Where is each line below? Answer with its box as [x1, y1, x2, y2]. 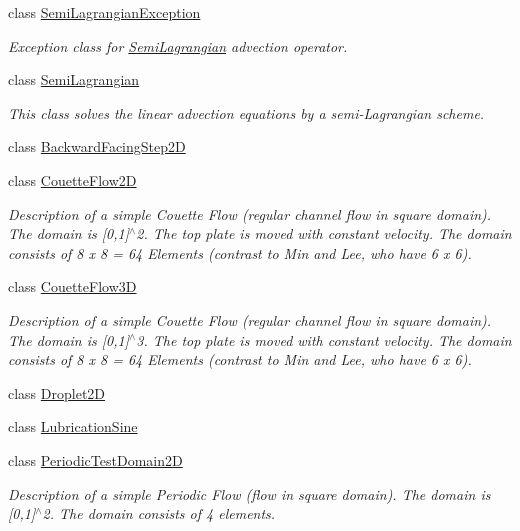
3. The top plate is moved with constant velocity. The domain [136, 329, 512, 350]
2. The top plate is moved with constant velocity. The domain [136, 223, 512, 244]
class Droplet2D [8, 382, 106, 403]
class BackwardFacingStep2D [8, 136, 186, 157]
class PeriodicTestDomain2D [8, 449, 183, 470]
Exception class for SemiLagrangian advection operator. [8, 35, 348, 56]
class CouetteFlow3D [8, 276, 137, 297]
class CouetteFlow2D [8, 169, 137, 190]
